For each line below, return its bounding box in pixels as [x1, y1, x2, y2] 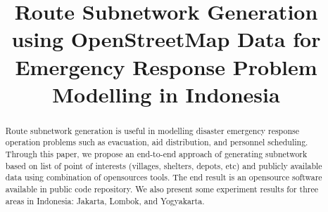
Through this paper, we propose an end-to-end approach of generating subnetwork [5, 148, 308, 160]
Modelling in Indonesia [52, 79, 280, 108]
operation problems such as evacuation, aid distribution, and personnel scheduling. [5, 136, 308, 148]
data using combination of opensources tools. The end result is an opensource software [5, 171, 322, 183]
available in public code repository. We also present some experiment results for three [5, 183, 318, 195]
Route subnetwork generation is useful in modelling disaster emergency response [5, 124, 300, 136]
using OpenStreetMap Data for [11, 25, 321, 53]
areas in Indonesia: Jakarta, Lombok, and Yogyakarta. [5, 194, 205, 206]
